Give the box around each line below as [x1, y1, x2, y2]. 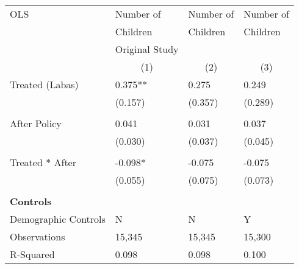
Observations [10, 229, 65, 243]
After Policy [10, 116, 62, 130]
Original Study [115, 42, 179, 56]
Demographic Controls [10, 212, 106, 226]
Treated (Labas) [10, 77, 79, 91]
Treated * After [10, 155, 76, 169]
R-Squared [10, 247, 55, 261]
